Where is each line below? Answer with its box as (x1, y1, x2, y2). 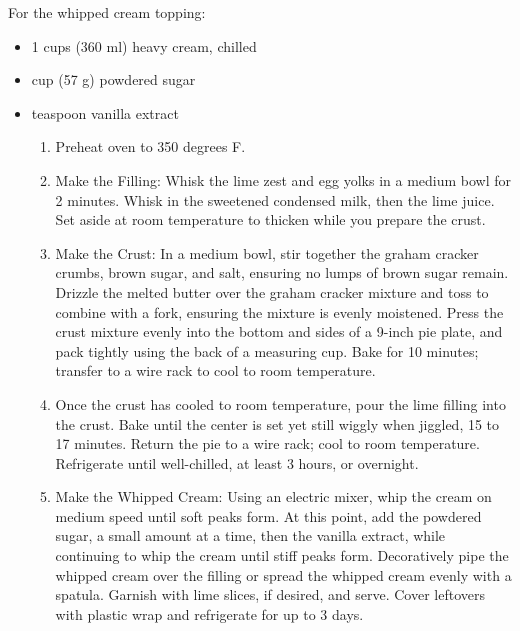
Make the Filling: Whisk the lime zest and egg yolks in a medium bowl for (55, 169, 512, 190)
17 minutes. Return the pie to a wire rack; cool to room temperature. (55, 433, 480, 454)
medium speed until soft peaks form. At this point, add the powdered (55, 505, 482, 526)
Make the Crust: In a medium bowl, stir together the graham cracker (55, 242, 479, 263)
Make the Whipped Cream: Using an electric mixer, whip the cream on (55, 486, 492, 507)
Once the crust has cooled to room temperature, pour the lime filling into (55, 393, 506, 414)
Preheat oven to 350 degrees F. (55, 136, 246, 157)
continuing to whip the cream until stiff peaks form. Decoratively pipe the (55, 545, 509, 566)
